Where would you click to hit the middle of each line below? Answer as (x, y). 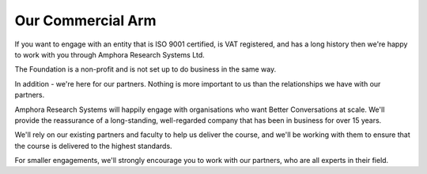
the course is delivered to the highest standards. (94, 146)
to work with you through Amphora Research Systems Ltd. (110, 54)
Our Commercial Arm (86, 20)
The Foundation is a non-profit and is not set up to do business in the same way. (145, 69)
